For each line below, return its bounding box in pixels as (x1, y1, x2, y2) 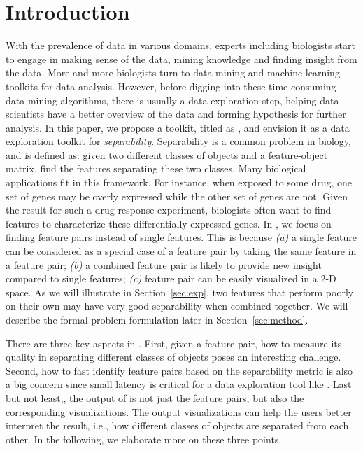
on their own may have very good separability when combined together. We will (6, 298, 348, 313)
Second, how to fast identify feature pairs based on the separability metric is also (6, 363, 353, 377)
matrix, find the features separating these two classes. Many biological (6, 161, 306, 176)
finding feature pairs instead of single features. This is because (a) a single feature (6, 230, 357, 244)
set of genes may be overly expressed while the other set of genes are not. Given (6, 188, 348, 203)
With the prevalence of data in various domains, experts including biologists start (6, 38, 355, 53)
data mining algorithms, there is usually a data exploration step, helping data (6, 92, 339, 107)
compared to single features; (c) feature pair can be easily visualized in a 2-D (6, 271, 336, 286)
